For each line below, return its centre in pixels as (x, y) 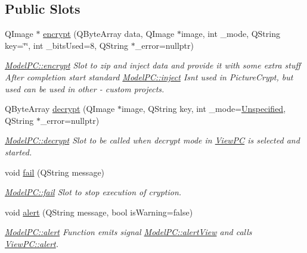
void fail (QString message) (55, 172)
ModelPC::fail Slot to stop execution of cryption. (93, 192)
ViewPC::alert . (32, 243)
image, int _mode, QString (230, 34)
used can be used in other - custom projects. (85, 88)
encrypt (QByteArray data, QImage (109, 34)
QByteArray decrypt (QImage (60, 109)
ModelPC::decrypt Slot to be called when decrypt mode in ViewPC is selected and (152, 140)
